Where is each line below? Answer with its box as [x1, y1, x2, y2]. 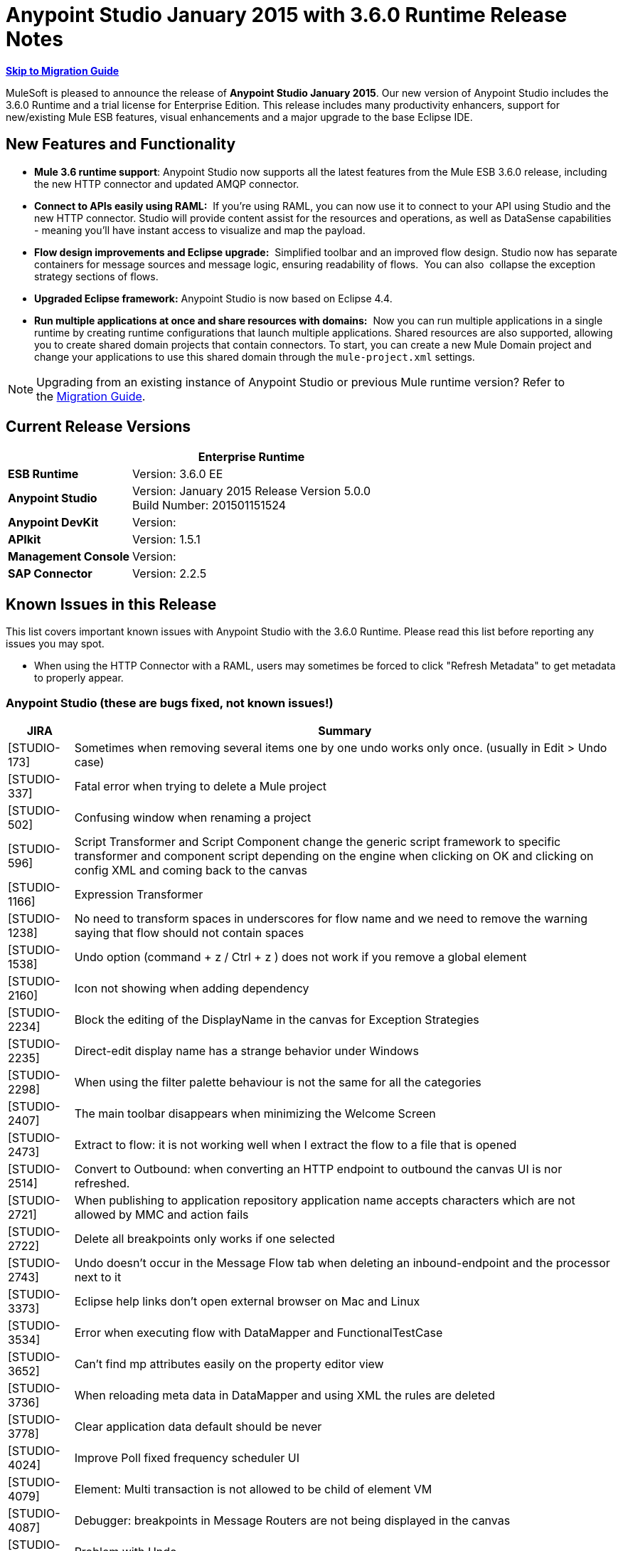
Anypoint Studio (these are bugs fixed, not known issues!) [6, 695, 334, 710]
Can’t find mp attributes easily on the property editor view [74, 1357, 384, 1372]
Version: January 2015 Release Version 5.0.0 [132, 484, 371, 499]
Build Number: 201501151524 [132, 498, 287, 513]
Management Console [8, 549, 130, 564]
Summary [318, 724, 372, 739]
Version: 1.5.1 [132, 532, 201, 547]
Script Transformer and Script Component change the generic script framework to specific [74, 835, 561, 849]
